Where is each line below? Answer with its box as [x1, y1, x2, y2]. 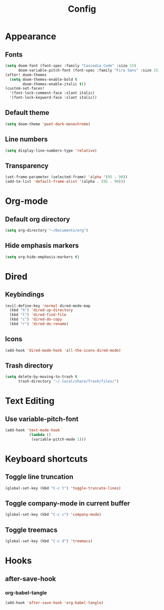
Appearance [5, 31, 57, 42]
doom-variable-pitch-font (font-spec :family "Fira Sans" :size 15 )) [18, 67, 163, 73]
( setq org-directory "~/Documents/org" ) [5, 228, 89, 233]
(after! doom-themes [5, 72, 47, 77]
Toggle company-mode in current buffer [5, 500, 130, 508]
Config [68, 3, 96, 15]
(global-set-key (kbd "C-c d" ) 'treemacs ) [5, 539, 93, 544]
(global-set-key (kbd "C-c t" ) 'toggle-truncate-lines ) [5, 485, 121, 491]
